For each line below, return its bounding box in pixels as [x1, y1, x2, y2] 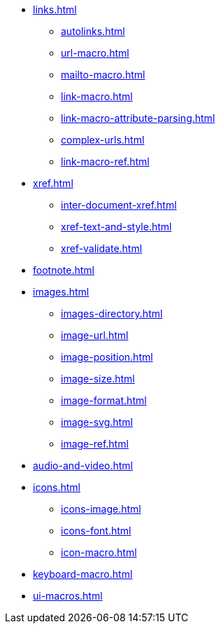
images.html [33, 286, 90, 298]
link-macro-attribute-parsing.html [61, 112, 215, 124]
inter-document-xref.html [61, 199, 177, 211]
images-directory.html [61, 307, 163, 319]
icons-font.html [61, 525, 131, 537]
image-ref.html [61, 438, 129, 450]
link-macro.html [61, 90, 133, 102]
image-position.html [61, 351, 153, 363]
